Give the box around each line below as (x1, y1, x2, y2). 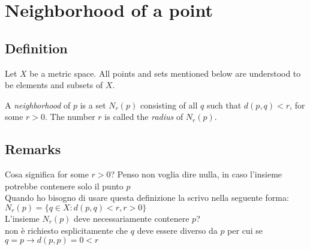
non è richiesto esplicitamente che (5, 224, 128, 236)
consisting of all (140, 98, 198, 111)
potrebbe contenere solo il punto (5, 179, 124, 192)
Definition (5, 38, 68, 57)
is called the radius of (104, 110, 183, 123)
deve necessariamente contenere (74, 212, 189, 224)
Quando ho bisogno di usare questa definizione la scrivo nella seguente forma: (5, 191, 289, 204)
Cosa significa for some (5, 168, 89, 180)
